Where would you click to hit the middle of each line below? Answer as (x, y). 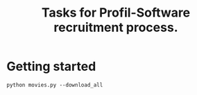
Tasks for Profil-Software (116, 13)
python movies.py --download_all (55, 85)
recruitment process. (116, 27)
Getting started (51, 67)
